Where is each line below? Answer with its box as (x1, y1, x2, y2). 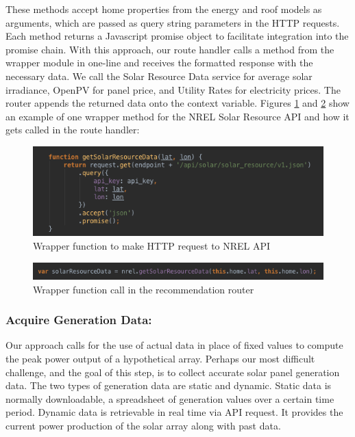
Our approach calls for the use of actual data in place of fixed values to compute (5, 338, 343, 352)
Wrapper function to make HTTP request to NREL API (33, 238, 271, 252)
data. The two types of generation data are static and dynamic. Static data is (5, 378, 332, 393)
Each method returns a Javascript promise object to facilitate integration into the (5, 29, 349, 43)
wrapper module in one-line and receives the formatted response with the (5, 55, 313, 70)
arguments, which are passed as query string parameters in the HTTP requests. (5, 15, 340, 29)
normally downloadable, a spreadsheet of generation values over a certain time (5, 391, 334, 406)
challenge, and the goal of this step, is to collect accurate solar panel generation (5, 365, 340, 379)
